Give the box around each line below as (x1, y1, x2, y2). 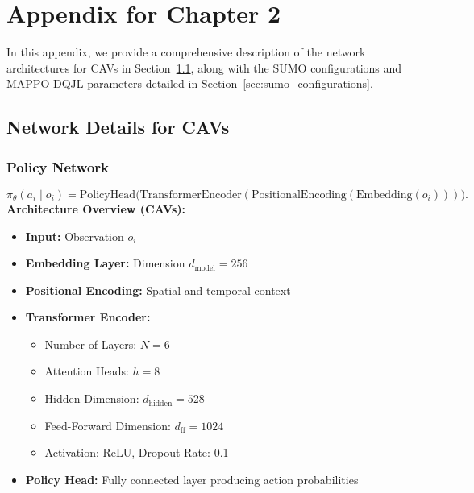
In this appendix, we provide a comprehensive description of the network (6, 43, 366, 60)
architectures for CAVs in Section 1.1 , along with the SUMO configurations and (6, 59, 402, 76)
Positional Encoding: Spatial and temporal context (25, 281, 291, 298)
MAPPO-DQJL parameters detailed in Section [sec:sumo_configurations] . (6, 75, 373, 92)
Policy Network (6, 156, 110, 176)
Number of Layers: (44, 335, 137, 352)
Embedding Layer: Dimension (25, 255, 185, 271)
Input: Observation (25, 227, 124, 244)
